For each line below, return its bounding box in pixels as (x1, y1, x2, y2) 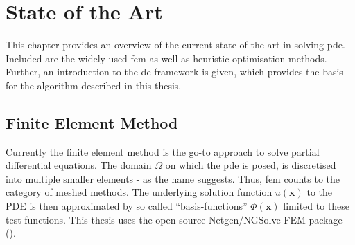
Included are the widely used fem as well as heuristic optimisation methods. (6, 51, 327, 65)
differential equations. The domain (6, 158, 152, 172)
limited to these (283, 199, 350, 213)
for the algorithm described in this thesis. (6, 78, 182, 92)
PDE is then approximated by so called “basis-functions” (6, 199, 248, 213)
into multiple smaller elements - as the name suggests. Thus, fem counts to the (6, 171, 340, 185)
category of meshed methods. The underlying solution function (6, 185, 272, 199)
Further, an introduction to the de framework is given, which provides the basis (6, 64, 343, 79)
